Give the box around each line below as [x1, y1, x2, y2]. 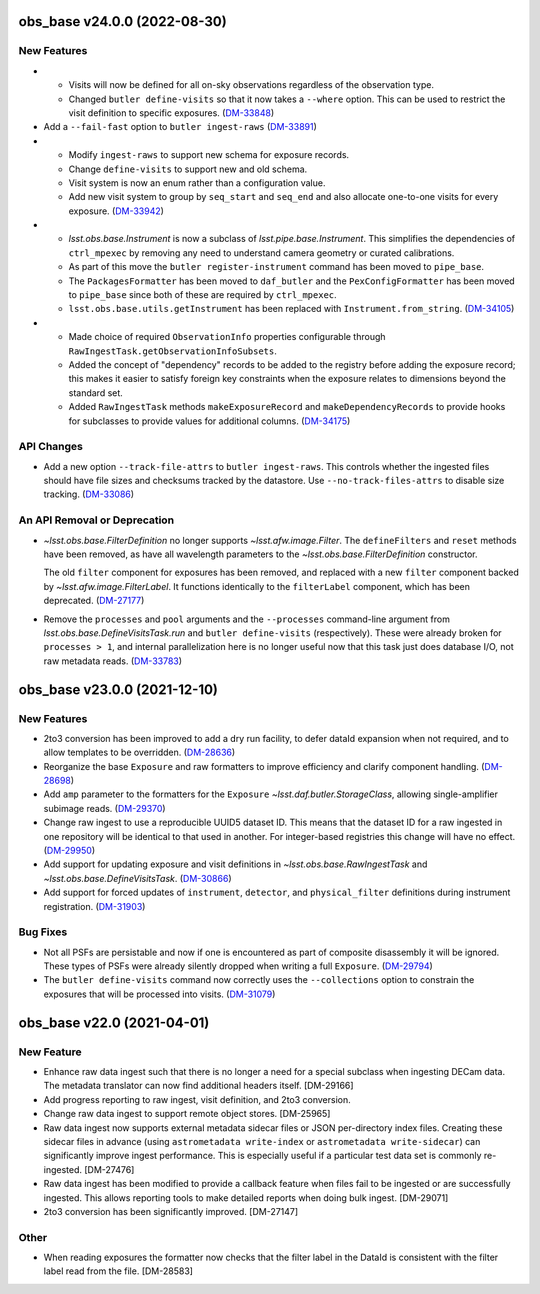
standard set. [68, 386, 124, 399]
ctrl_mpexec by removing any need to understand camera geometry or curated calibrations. [68, 246, 455, 259]
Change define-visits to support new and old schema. [68, 163, 308, 175]
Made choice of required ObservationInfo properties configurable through [68, 331, 386, 343]
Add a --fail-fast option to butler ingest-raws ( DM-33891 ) [43, 121, 317, 133]
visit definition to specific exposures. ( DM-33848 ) [68, 106, 275, 119]
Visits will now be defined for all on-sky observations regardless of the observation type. [68, 79, 435, 91]
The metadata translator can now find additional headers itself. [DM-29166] [43, 1080, 354, 1092]
